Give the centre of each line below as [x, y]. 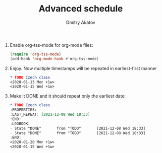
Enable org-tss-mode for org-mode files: [51, 45]
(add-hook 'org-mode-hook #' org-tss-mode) [54, 59]
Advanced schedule [81, 9]
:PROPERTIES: [23, 110]
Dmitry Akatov [81, 22]
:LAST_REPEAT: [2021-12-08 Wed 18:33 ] [50, 115]
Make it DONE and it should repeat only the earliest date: [68, 96]
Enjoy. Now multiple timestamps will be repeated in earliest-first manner [83, 68]
